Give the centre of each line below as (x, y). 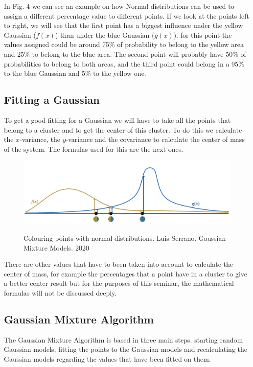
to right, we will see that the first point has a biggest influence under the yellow (124, 25)
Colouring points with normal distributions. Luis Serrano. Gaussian (125, 238)
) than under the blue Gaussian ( (105, 34)
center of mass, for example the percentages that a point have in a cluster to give (126, 273)
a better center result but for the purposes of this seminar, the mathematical (119, 283)
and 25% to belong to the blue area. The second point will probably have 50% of (125, 54)
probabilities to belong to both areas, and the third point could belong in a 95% (124, 63)
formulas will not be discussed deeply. (60, 292)
